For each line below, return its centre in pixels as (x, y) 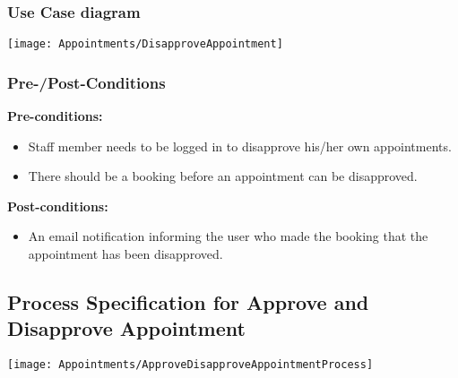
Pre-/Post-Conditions (86, 82)
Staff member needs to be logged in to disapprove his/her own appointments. (240, 146)
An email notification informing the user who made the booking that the (228, 236)
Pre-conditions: (55, 116)
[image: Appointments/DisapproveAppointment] (145, 44)
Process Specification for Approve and (188, 302)
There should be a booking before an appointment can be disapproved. (223, 176)
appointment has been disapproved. (125, 254)
